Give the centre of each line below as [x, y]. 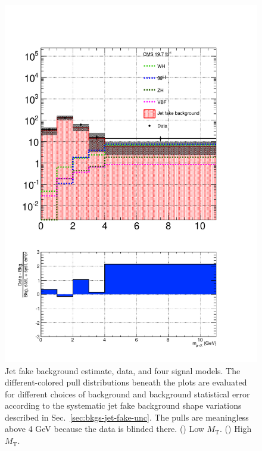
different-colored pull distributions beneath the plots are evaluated [126, 382]
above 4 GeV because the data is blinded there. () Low [105, 429]
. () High [236, 429]
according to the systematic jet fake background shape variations [123, 405]
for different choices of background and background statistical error [127, 394]
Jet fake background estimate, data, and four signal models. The [123, 370]
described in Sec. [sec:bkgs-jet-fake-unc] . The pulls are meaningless [127, 417]
